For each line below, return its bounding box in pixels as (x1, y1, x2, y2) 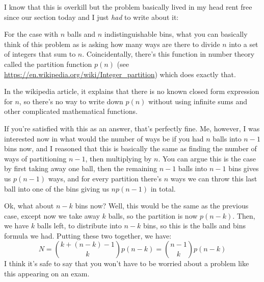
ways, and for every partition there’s (48, 173, 162, 183)
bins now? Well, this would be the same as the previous (75, 200, 249, 211)
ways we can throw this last (170, 173, 257, 183)
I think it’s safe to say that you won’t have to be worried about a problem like (4, 258, 249, 269)
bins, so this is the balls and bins (143, 220, 246, 231)
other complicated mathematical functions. (4, 106, 138, 116)
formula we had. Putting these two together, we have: (4, 230, 172, 241)
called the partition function (4, 58, 92, 69)
